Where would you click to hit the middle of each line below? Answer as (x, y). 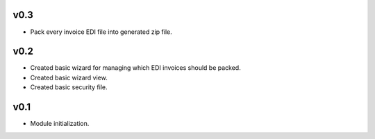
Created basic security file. (69, 87)
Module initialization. (60, 124)
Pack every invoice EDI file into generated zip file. (101, 32)
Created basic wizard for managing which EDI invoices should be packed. (135, 68)
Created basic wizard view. (69, 77)
